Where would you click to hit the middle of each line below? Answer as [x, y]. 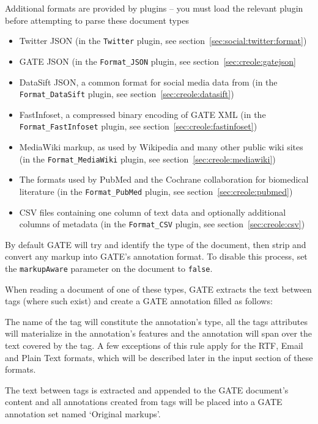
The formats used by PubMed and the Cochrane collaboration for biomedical [164, 179]
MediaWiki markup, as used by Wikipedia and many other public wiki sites [161, 147]
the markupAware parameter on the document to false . [109, 268]
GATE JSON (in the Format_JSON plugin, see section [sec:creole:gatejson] [157, 61]
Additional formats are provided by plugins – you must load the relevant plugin [154, 8]
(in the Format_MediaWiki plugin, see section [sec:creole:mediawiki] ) [147, 159]
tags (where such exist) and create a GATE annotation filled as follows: [139, 301]
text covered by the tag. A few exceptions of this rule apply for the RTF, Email [154, 345]
